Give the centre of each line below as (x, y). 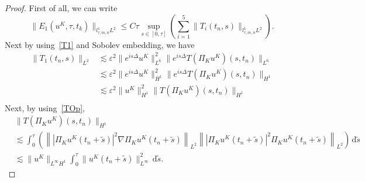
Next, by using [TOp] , (45, 107)
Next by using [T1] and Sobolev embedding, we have (100, 44)
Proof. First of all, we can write (61, 8)
